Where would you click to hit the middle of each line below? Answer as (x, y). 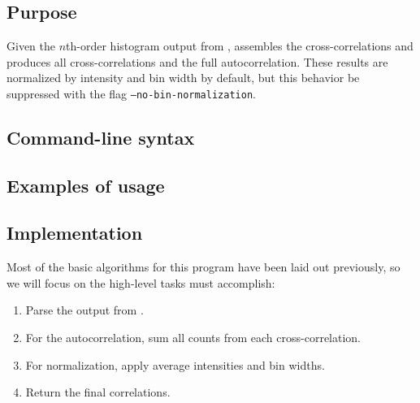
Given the (31, 45)
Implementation (75, 233)
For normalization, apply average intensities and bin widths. (175, 364)
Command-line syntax (101, 137)
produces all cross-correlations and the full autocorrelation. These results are (197, 61)
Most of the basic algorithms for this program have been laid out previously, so (204, 267)
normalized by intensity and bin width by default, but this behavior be (183, 78)
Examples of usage (86, 185)
